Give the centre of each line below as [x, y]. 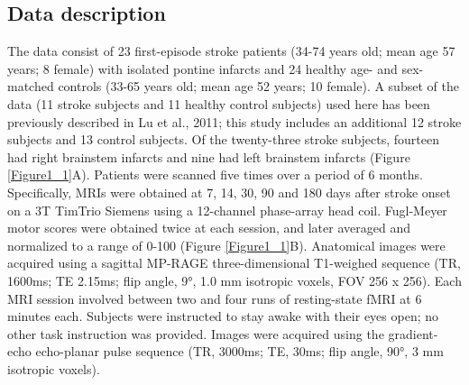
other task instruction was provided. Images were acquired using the [196, 333]
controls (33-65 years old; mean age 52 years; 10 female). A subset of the [258, 86]
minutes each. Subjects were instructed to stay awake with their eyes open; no [223, 316]
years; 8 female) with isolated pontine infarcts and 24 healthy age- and [202, 68]
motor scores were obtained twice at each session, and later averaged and [209, 228]
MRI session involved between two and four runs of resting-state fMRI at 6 [215, 298]
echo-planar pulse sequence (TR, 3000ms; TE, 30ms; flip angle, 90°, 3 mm [239, 351]
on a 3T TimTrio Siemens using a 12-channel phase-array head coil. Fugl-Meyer [227, 210]
